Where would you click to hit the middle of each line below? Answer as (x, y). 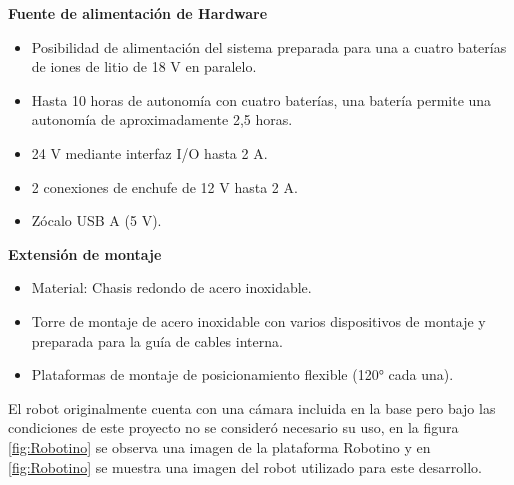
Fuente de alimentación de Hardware (138, 13)
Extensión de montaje (85, 253)
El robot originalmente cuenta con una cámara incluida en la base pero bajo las (252, 407)
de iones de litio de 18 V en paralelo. (144, 66)
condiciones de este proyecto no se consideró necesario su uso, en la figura (233, 427)
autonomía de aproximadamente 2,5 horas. (162, 119)
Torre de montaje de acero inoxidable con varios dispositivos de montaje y (258, 320)
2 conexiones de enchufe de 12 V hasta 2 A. (164, 186)
